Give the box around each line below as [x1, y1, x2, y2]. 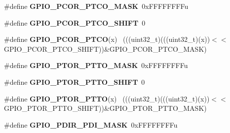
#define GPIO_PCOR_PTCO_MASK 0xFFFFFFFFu [4, 1, 189, 11]
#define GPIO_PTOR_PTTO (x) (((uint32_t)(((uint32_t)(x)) [4, 93, 210, 103]
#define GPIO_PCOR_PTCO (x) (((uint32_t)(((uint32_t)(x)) [4, 34, 210, 44]
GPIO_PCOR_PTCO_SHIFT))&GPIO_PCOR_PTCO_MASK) [4, 43, 207, 54]
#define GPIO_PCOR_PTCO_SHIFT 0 [4, 17, 146, 28]
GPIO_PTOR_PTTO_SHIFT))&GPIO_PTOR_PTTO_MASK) [4, 103, 207, 113]
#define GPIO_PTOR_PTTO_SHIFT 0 [4, 76, 145, 87]
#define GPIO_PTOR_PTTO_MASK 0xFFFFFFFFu [4, 60, 188, 70]
